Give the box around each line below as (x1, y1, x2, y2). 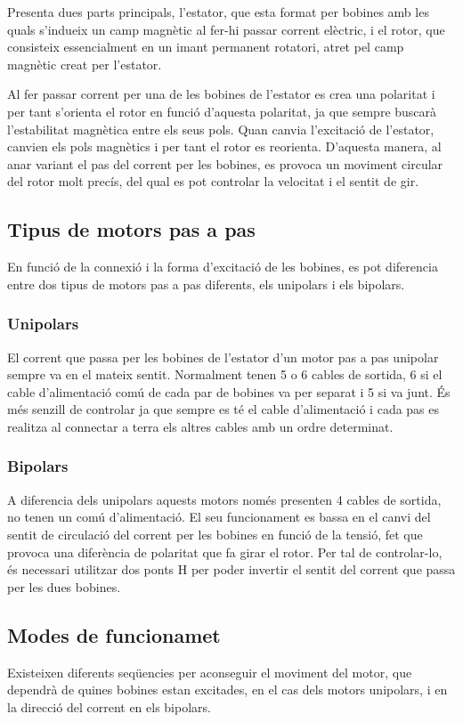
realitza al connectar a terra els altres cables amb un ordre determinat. (7, 417, 394, 435)
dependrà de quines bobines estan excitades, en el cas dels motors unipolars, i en (7, 680, 448, 699)
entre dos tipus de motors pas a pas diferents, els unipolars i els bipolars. (7, 274, 405, 293)
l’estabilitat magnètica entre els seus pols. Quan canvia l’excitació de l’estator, (7, 119, 435, 138)
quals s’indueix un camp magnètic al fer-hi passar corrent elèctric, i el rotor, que (7, 20, 445, 38)
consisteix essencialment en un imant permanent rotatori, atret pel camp (7, 37, 404, 56)
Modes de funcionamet (7, 621, 221, 648)
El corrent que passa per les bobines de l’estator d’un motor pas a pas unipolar (7, 347, 439, 366)
